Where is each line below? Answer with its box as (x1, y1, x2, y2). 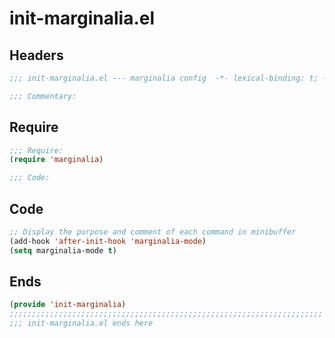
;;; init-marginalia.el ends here (9, 318, 154, 329)
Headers (9, 47, 64, 64)
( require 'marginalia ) (9, 155, 104, 165)
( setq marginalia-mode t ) (9, 245, 117, 256)
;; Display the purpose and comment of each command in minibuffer (9, 227, 297, 237)
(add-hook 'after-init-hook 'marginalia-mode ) (9, 236, 207, 246)
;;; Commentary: (9, 91, 77, 101)
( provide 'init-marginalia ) (9, 300, 127, 310)
